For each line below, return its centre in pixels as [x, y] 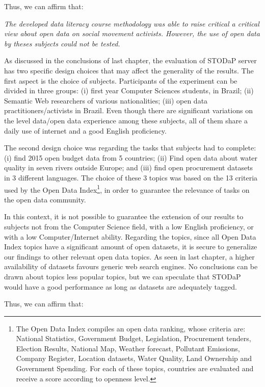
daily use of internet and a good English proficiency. [85, 130]
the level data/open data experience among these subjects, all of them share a [126, 120]
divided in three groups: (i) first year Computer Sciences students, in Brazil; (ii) [129, 91]
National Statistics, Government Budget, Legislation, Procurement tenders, [134, 338]
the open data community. [45, 199]
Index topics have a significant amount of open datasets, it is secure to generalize [131, 247]
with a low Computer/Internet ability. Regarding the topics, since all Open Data [130, 236]
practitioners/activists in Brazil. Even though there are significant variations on [128, 110]
